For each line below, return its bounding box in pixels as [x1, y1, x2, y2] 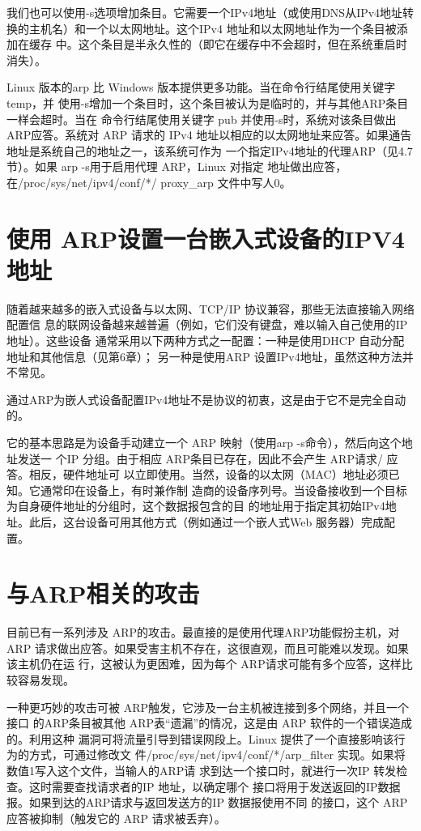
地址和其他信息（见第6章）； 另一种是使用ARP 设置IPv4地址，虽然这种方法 [6, 347, 402, 364]
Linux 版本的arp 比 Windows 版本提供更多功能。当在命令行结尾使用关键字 [6, 79, 396, 96]
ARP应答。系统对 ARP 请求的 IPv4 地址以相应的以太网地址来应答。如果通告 [6, 126, 412, 143]
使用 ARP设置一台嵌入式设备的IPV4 [6, 221, 405, 254]
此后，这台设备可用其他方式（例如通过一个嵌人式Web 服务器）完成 [28, 513, 384, 530]
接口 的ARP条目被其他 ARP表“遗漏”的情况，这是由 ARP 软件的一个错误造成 [6, 714, 412, 731]
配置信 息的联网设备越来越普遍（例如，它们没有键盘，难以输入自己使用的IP [6, 316, 408, 333]
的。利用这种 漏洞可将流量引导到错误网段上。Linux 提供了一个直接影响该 [6, 730, 394, 747]
